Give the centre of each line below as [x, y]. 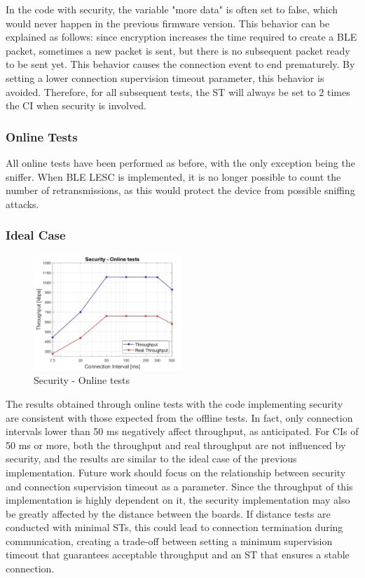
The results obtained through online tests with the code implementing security [174, 403]
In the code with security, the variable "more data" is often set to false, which [172, 9]
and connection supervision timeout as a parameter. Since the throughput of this [179, 486]
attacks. [22, 204]
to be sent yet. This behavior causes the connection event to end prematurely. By [180, 64]
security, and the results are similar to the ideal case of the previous [151, 459]
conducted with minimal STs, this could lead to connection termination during [174, 527]
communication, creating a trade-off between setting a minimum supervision [169, 541]
